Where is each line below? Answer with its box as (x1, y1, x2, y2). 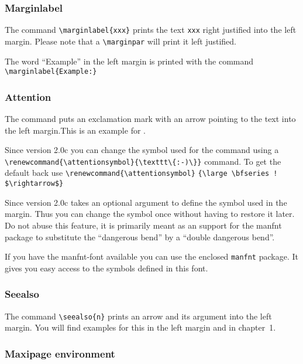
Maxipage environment (5, 346, 115, 360)
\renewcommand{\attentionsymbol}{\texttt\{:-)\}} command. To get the (5, 155, 281, 167)
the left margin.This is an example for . (5, 124, 146, 136)
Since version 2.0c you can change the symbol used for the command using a (5, 144, 279, 156)
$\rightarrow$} (5, 179, 64, 188)
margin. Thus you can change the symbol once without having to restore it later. (5, 207, 295, 220)
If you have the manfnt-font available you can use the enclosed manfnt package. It (5, 250, 298, 263)
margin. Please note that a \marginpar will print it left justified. (5, 35, 236, 47)
